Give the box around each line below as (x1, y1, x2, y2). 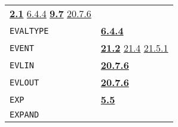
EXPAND (10, 110, 39, 119)
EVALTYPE (10, 26, 49, 36)
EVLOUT (10, 77, 39, 87)
